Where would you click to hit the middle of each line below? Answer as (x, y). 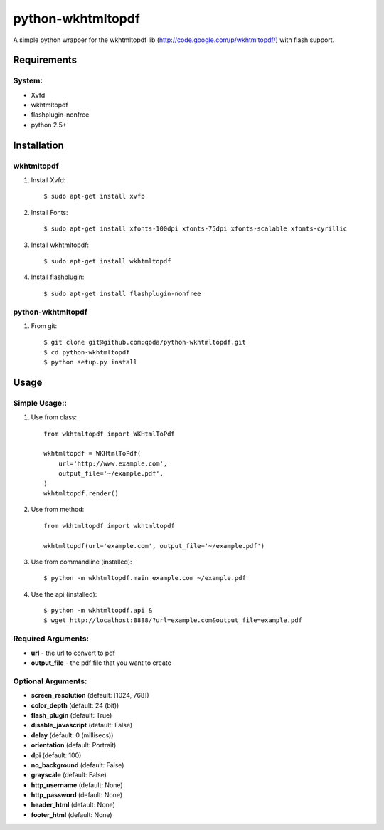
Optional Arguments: (50, 681)
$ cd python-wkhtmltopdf (87, 352)
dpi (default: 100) (56, 755)
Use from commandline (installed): (81, 562)
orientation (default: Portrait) (74, 745)
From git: (44, 326)
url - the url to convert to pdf (73, 653)
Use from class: (54, 417)
